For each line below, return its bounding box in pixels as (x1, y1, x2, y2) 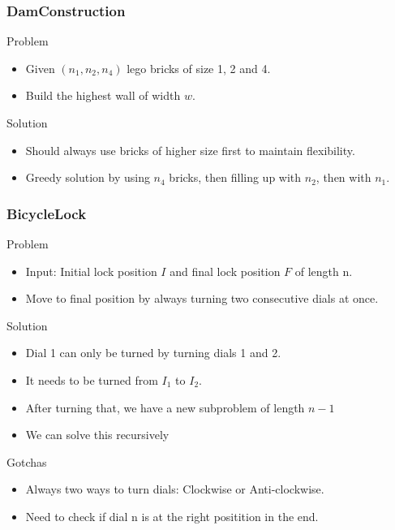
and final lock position (170, 262, 281, 279)
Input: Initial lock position (25, 262, 157, 279)
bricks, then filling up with (169, 169, 302, 186)
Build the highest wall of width (25, 87, 181, 104)
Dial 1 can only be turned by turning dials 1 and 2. (25, 344, 281, 361)
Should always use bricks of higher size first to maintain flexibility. (25, 141, 355, 158)
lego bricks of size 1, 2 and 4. (127, 59, 271, 76)
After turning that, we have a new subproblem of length (25, 399, 305, 416)
